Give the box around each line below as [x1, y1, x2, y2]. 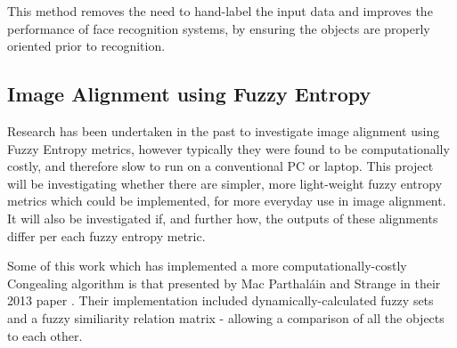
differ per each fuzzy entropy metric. [7, 226, 206, 245]
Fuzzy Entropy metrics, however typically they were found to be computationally [7, 139, 450, 158]
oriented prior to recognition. [7, 36, 166, 55]
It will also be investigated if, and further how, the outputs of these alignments [7, 208, 438, 227]
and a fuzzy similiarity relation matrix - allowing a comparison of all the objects [7, 308, 445, 327]
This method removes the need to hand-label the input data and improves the [7, 2, 433, 20]
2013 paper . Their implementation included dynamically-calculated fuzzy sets [7, 291, 434, 310]
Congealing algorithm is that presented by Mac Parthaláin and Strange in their [7, 273, 441, 292]
